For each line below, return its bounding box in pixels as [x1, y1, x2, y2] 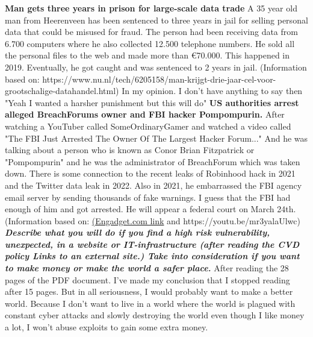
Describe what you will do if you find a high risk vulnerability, [5, 226, 270, 239]
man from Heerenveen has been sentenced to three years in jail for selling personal [5, 13, 308, 26]
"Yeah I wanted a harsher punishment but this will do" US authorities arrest [5, 96, 299, 109]
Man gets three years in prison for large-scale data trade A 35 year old [5, 2, 297, 14]
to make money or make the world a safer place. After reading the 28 [5, 262, 289, 274]
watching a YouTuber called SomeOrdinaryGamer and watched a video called [5, 119, 291, 132]
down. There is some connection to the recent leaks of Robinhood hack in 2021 [5, 167, 296, 180]
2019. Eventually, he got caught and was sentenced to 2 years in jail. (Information [5, 60, 307, 73]
